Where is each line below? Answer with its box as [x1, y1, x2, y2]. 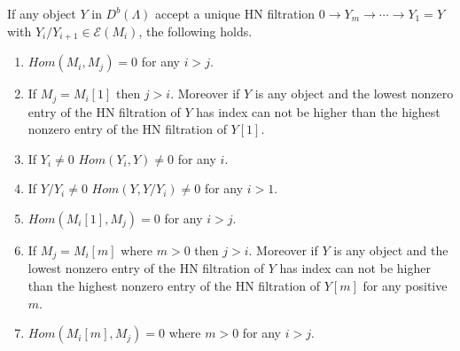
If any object [7, 4, 76, 22]
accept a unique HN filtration [155, 4, 316, 22]
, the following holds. [138, 21, 253, 40]
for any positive [363, 276, 448, 294]
